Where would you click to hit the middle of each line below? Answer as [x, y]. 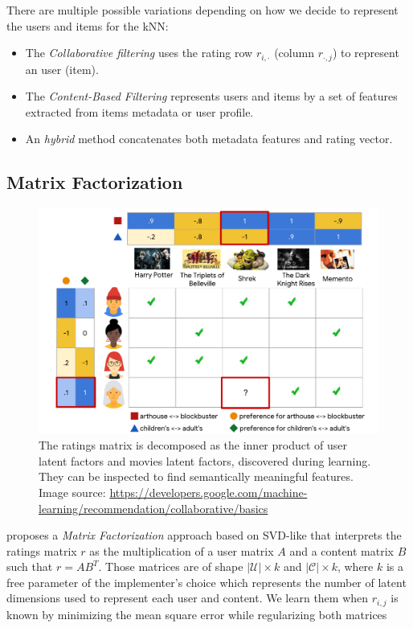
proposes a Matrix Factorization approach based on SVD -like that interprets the [204, 535]
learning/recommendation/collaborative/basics [153, 508]
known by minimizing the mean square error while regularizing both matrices [197, 614]
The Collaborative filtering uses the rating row [139, 53]
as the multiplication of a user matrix [182, 550]
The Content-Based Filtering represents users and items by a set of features [211, 96]
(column [294, 53]
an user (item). [62, 69]
